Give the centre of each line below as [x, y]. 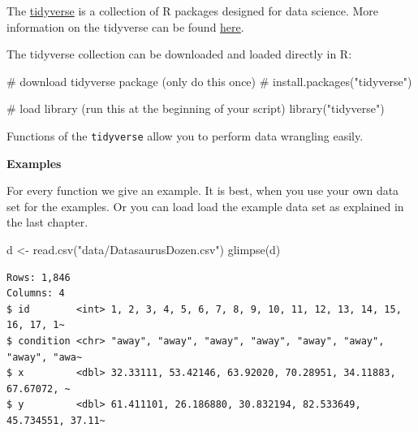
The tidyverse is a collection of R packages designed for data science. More [192, 11]
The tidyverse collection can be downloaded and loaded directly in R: [179, 54]
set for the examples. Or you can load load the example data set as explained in [205, 206]
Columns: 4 [36, 294]
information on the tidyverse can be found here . [125, 26]
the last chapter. [47, 222]
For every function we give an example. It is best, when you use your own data [203, 190]
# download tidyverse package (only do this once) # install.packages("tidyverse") [209, 81]
